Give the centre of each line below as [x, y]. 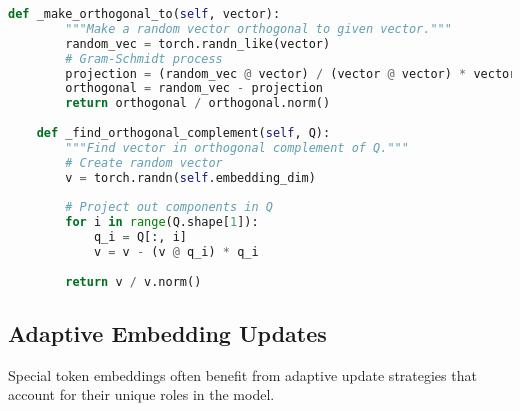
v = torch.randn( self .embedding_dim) [190, 177]
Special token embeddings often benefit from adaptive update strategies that [242, 374]
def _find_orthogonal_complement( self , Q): [183, 133]
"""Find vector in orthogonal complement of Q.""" [237, 147]
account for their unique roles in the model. [141, 394]
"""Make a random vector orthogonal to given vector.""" [258, 28]
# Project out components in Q [169, 207]
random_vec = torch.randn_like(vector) [198, 43]
